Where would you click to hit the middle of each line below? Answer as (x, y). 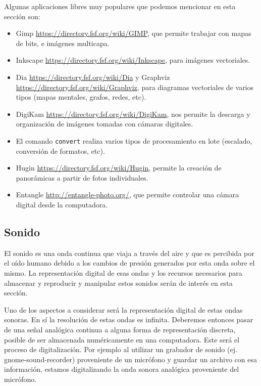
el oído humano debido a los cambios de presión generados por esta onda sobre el (129, 263)
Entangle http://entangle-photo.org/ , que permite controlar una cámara (127, 195)
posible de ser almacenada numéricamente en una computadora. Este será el (122, 339)
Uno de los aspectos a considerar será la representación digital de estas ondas (123, 309)
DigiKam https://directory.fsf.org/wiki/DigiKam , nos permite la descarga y (133, 114)
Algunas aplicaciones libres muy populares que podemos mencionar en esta (120, 6)
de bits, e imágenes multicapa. (63, 43)
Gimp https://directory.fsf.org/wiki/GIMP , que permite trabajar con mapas (134, 33)
